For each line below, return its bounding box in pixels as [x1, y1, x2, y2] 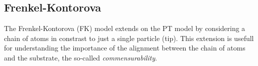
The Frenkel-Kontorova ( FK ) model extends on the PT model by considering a [4, 23, 246, 33]
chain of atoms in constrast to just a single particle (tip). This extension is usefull [4, 32, 254, 43]
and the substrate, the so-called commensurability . [4, 52, 157, 62]
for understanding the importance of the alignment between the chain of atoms [4, 42, 246, 53]
